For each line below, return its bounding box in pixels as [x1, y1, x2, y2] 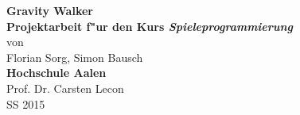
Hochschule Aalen [6, 64, 107, 81]
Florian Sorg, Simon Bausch [6, 48, 143, 65]
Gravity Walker [6, 2, 93, 18]
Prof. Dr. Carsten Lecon [6, 79, 124, 96]
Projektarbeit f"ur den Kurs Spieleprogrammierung [6, 17, 294, 34]
